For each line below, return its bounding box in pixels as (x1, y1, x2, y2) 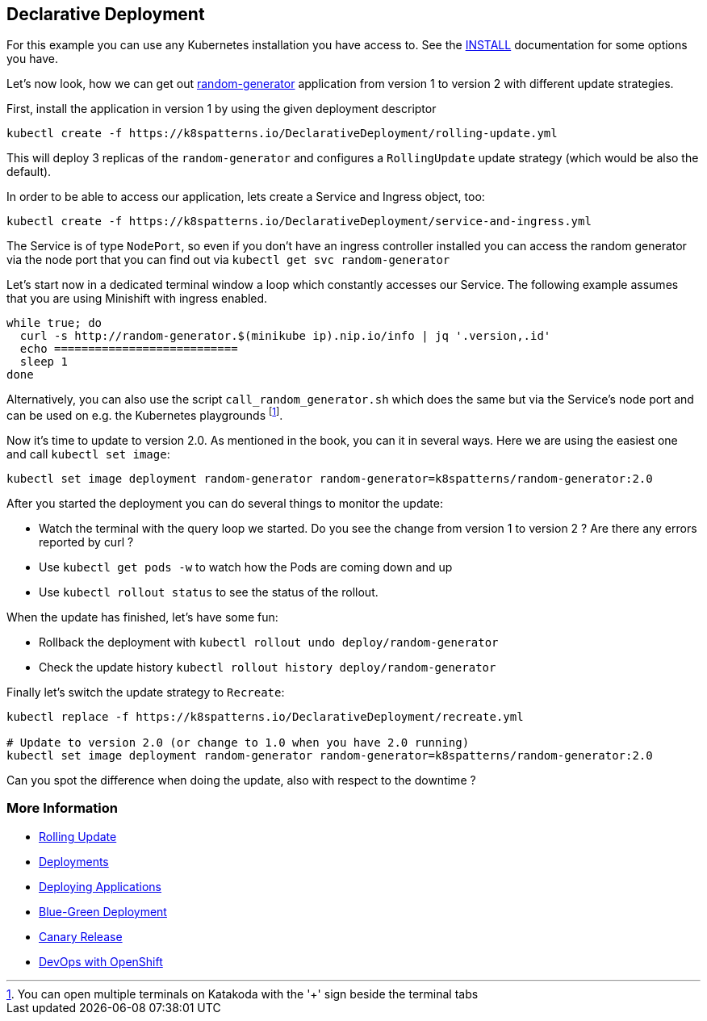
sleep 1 (19, 355, 68, 369)
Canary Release (39, 929, 123, 944)
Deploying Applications (39, 879, 162, 893)
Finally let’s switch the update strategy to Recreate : (6, 685, 285, 700)
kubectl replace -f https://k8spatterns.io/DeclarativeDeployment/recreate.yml (6, 710, 524, 724)
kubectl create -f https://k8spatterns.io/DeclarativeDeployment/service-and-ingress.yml (6, 215, 592, 228)
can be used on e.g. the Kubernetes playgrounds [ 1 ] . (6, 406, 283, 423)
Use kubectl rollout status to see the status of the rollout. (39, 585, 379, 600)
